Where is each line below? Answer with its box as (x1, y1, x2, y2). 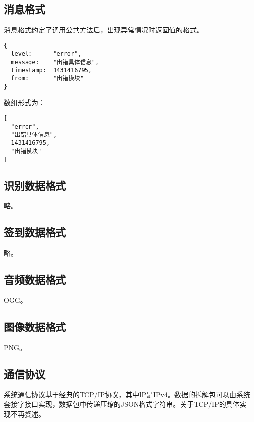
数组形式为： (4, 97, 45, 107)
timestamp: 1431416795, (11, 66, 92, 74)
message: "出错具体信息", (11, 59, 99, 66)
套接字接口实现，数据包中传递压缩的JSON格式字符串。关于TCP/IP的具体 (4, 399, 240, 409)
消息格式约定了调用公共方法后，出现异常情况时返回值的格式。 (4, 25, 203, 35)
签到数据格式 (4, 225, 66, 240)
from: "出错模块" (11, 75, 84, 82)
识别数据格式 (4, 177, 66, 193)
